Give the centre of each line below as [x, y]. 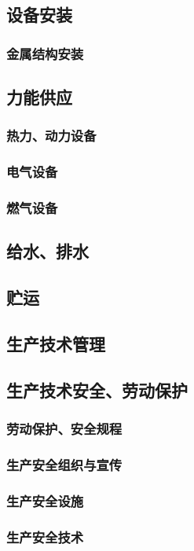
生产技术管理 [56, 343]
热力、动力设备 [51, 136]
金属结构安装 [45, 53]
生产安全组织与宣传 [64, 464]
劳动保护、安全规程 [64, 428]
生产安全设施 [45, 500]
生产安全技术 [45, 536]
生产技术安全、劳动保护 [97, 389]
